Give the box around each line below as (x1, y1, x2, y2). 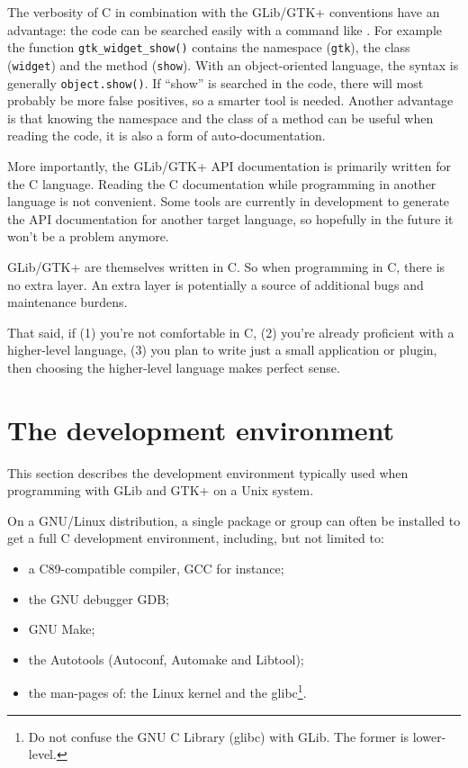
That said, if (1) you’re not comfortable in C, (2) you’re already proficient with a (7, 322, 454, 341)
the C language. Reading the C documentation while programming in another (7, 174, 436, 193)
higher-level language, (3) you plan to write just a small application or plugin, (7, 340, 437, 359)
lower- (412, 727, 446, 745)
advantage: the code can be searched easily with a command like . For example (7, 20, 442, 39)
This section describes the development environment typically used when (7, 463, 409, 482)
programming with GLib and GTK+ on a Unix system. (7, 481, 314, 500)
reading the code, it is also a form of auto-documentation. (7, 126, 326, 145)
